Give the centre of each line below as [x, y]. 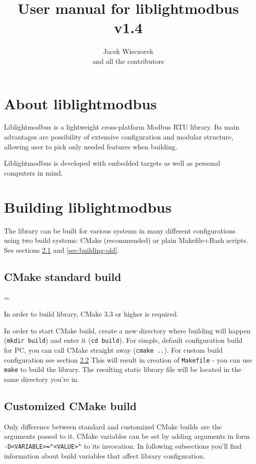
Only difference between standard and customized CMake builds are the [113, 426]
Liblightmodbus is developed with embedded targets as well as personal [112, 163]
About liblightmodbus [80, 103]
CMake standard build [63, 276]
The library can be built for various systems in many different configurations [120, 230]
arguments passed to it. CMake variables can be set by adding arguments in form [127, 436]
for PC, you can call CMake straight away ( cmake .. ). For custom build [113, 349]
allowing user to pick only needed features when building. [91, 146]
